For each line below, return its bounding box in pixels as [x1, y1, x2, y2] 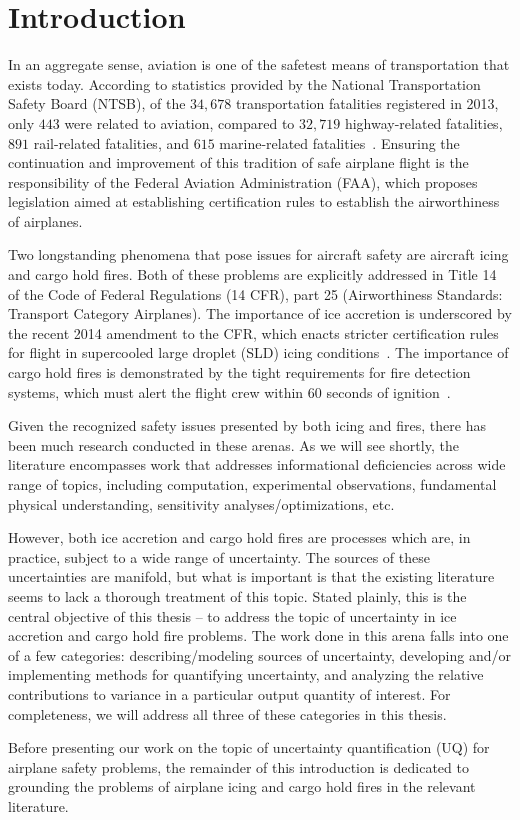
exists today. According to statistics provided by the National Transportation [8, 73, 481, 94]
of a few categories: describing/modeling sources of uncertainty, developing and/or [8, 644, 511, 665]
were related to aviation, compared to [64, 112, 295, 133]
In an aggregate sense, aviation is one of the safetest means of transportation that [8, 54, 510, 75]
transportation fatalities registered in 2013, [235, 93, 499, 114]
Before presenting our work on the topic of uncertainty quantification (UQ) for [8, 737, 490, 758]
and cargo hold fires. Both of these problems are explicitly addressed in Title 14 [8, 264, 497, 285]
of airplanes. [8, 210, 83, 231]
